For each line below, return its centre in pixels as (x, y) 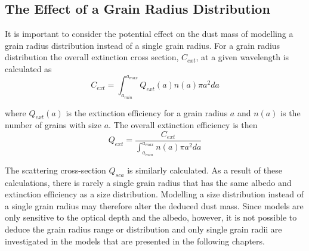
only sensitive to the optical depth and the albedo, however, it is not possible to (151, 217)
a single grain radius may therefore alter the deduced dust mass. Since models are (154, 205)
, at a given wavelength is (242, 57)
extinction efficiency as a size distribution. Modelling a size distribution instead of (154, 194)
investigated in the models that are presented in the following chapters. (135, 241)
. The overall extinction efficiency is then (183, 125)
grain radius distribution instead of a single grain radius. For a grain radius (143, 45)
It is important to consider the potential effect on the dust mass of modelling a (149, 34)
